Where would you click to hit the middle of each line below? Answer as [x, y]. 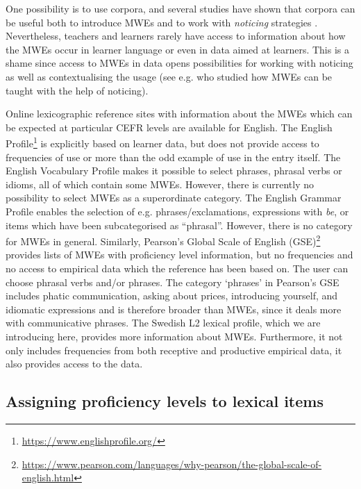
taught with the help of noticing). [77, 90]
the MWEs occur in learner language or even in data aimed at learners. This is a [177, 49]
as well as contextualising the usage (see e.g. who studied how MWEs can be [169, 76]
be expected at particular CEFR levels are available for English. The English [169, 127]
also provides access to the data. [74, 364]
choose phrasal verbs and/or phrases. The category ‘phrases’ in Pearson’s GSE [173, 282]
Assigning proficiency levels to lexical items [165, 401]
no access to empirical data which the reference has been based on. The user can [177, 268]
